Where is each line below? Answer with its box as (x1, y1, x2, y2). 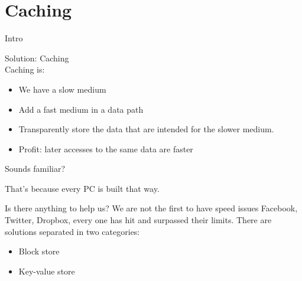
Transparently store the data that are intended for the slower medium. (18, 123, 274, 135)
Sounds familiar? (5, 162, 66, 175)
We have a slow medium (18, 83, 106, 95)
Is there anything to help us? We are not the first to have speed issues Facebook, (5, 202, 298, 214)
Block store (18, 245, 60, 257)
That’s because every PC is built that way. (5, 182, 160, 194)
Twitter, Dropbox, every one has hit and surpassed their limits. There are (5, 214, 272, 226)
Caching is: (5, 63, 45, 76)
